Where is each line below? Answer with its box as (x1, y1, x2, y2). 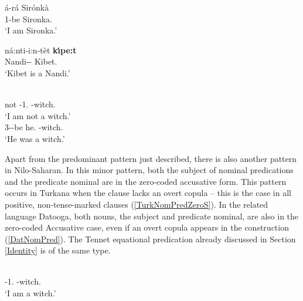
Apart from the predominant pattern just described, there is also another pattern (5, 152, 297, 164)
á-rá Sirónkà (5, 1, 49, 13)
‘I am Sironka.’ (5, 24, 57, 36)
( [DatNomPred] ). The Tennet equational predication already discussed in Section (5, 232, 296, 245)
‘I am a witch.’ (5, 287, 56, 299)
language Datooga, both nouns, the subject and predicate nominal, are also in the (5, 209, 299, 222)
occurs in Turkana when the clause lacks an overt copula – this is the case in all (5, 187, 291, 199)
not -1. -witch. (5, 98, 56, 110)
